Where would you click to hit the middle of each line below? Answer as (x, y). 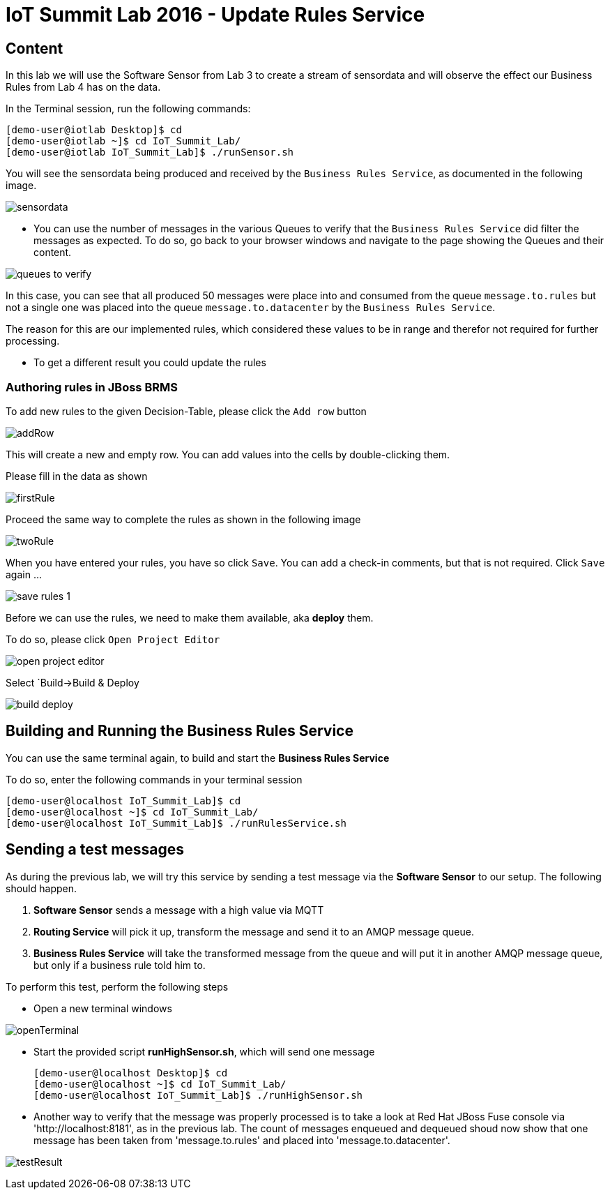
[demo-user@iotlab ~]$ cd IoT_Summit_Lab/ (123, 141)
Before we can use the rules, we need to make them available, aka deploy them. (190, 617)
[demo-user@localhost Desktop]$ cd (131, 1073)
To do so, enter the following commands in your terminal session (154, 779)
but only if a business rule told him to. (120, 965)
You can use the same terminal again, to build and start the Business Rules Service (198, 758)
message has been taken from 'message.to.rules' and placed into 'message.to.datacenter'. (242, 1140)
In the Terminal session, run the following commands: (128, 109)
